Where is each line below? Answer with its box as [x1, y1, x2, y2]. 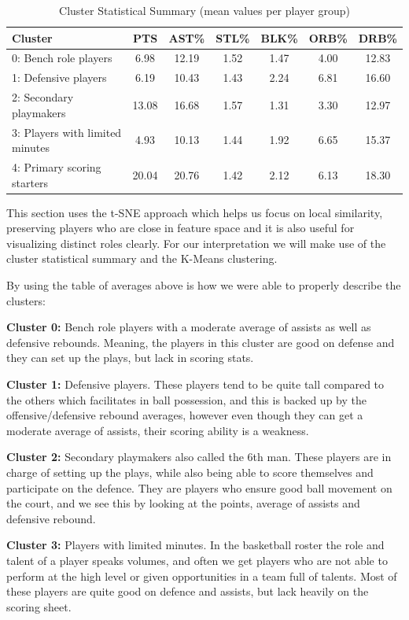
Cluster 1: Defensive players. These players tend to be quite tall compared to [6, 376, 385, 393]
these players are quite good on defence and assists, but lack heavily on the [6, 583, 369, 600]
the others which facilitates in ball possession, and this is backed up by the [6, 391, 367, 408]
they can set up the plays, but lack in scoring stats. [6, 349, 254, 366]
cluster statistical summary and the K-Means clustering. [6, 250, 278, 267]
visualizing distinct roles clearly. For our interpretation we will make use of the [6, 234, 386, 251]
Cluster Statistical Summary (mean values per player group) [59, 2, 350, 18]
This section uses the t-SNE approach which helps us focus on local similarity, [6, 204, 383, 220]
